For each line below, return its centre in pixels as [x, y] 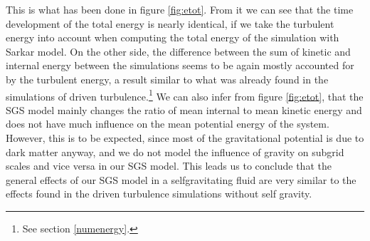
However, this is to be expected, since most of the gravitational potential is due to [185, 138]
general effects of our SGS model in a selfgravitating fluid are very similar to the [181, 179]
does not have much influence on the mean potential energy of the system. [168, 124]
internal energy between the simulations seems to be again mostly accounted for [180, 65]
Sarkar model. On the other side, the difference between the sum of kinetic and [178, 51]
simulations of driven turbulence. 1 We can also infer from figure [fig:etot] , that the [185, 95]
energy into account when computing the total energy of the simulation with [173, 37]
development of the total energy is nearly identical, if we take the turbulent [170, 23]
